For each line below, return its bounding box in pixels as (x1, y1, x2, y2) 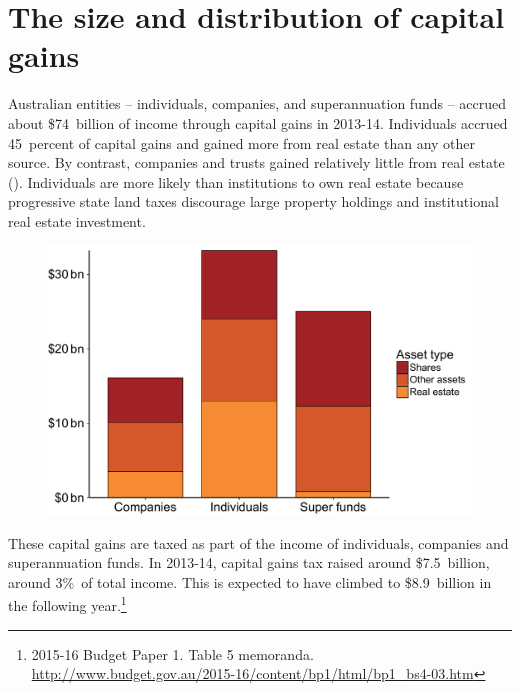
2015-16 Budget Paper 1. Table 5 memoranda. (31, 643, 314, 664)
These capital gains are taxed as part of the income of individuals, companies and (8, 532, 509, 553)
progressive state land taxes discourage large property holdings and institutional (8, 191, 499, 212)
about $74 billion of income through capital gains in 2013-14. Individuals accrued (8, 112, 508, 133)
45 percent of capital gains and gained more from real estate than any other (8, 132, 476, 153)
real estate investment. (8, 210, 146, 231)
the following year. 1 (8, 592, 127, 616)
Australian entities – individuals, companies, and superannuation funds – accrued (8, 93, 507, 114)
